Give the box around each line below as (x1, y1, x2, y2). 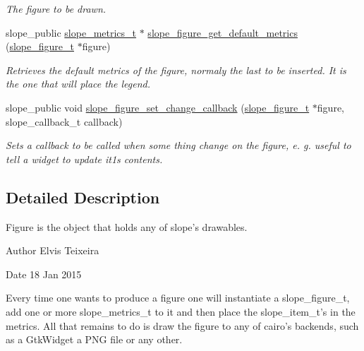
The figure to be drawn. (6, 1, 107, 16)
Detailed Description (6, 186, 160, 208)
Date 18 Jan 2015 (6, 266, 82, 281)
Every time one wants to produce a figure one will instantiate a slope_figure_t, (6, 290, 350, 305)
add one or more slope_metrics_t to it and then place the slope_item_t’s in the (6, 304, 356, 319)
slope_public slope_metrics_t (6, 25, 137, 40)
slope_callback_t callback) (6, 114, 123, 129)
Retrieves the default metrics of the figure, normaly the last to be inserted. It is (6, 62, 346, 77)
